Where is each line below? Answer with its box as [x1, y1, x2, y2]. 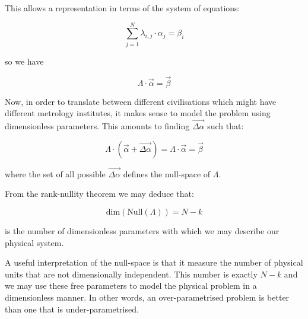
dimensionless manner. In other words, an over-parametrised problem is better [5, 291, 290, 303]
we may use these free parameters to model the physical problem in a [5, 279, 257, 292]
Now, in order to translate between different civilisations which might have [5, 95, 277, 107]
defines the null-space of [123, 167, 211, 180]
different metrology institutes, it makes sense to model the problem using [5, 107, 271, 119]
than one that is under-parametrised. [5, 302, 139, 315]
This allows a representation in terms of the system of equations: [5, 2, 240, 14]
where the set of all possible [5, 167, 106, 180]
